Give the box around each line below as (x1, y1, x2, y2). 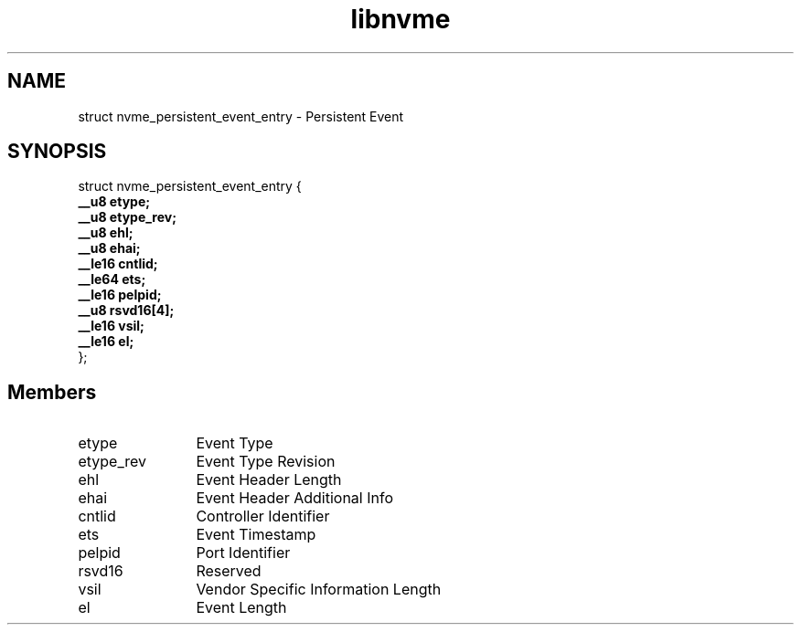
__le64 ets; (78, 271, 146, 288)
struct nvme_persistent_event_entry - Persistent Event (78, 108, 404, 124)
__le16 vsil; (78, 318, 144, 334)
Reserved (196, 562, 262, 581)
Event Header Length (196, 470, 342, 490)
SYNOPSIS (7, 140, 107, 163)
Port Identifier (196, 543, 291, 563)
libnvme (350, 4, 451, 35)
